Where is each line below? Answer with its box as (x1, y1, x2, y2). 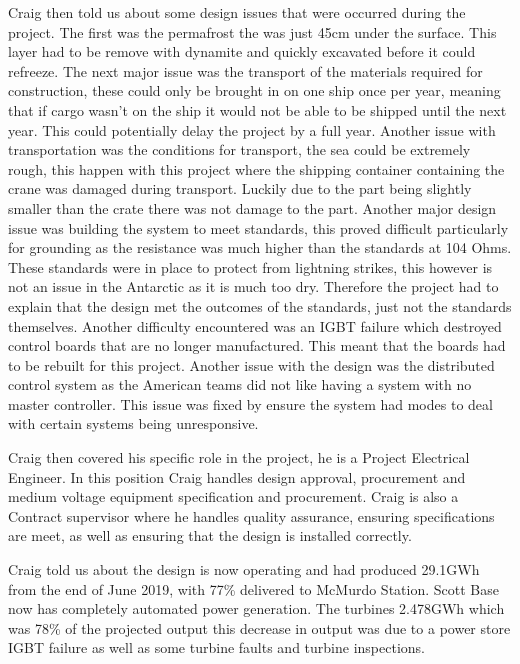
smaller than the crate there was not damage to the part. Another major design (8, 197, 497, 218)
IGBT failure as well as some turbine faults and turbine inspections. (8, 637, 425, 658)
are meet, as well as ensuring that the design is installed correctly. (8, 525, 412, 546)
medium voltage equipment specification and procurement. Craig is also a (8, 486, 459, 507)
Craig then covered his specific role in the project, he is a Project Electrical (8, 447, 470, 468)
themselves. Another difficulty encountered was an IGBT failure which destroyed (8, 315, 502, 336)
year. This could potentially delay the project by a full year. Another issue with (8, 119, 496, 140)
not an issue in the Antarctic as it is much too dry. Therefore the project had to (8, 276, 499, 297)
